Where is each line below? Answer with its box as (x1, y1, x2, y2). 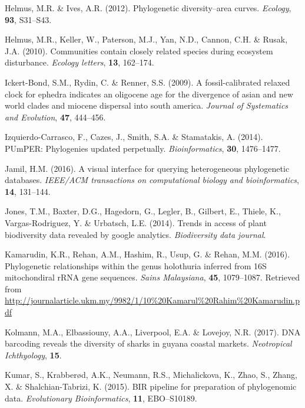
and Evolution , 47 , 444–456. (5, 110, 106, 123)
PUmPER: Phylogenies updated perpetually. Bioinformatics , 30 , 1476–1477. (5, 142, 281, 154)
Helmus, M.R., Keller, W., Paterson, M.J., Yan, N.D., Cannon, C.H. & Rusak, (5, 33, 288, 45)
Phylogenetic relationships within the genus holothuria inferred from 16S (5, 259, 267, 272)
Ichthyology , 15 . (5, 348, 62, 361)
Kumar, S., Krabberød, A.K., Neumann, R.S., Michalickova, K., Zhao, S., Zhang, (5, 368, 298, 381)
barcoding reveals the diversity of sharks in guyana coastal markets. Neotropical (5, 337, 292, 350)
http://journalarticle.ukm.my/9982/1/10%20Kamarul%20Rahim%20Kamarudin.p (5, 294, 300, 306)
